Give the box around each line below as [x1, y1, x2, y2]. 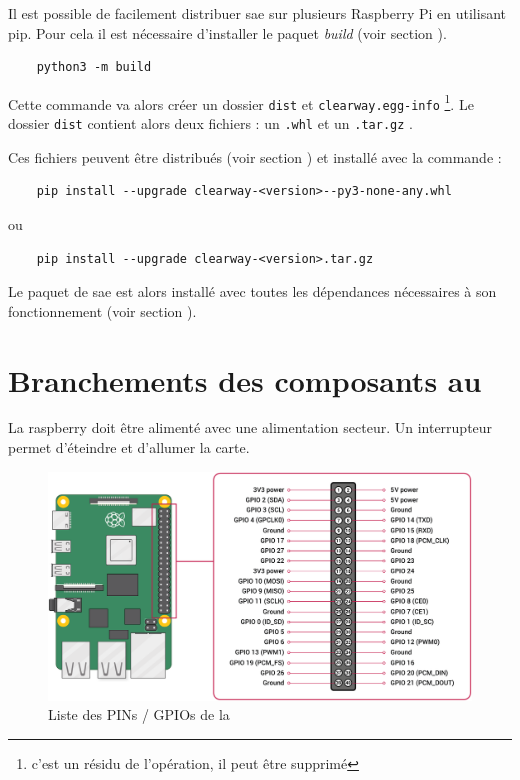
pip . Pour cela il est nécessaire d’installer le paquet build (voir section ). [8, 22, 447, 43]
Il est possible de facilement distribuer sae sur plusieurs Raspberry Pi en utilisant [8, 3, 507, 23]
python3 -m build [36, 60, 152, 75]
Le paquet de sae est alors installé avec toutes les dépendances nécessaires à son [8, 281, 497, 302]
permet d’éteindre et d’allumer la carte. [8, 437, 250, 458]
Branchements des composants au [8, 359, 482, 400]
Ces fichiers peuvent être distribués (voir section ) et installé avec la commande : [8, 146, 502, 167]
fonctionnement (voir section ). [8, 300, 197, 321]
